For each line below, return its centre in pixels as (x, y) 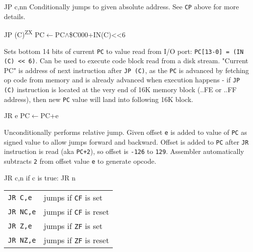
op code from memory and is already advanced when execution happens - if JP (122, 80)
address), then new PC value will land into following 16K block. (99, 99)
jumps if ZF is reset (76, 240)
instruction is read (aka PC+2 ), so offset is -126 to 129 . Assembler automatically (124, 151)
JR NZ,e (22, 240)
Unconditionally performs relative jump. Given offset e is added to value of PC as (126, 132)
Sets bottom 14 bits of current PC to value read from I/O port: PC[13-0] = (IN (124, 51)
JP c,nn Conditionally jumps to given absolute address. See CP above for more (122, 6)
